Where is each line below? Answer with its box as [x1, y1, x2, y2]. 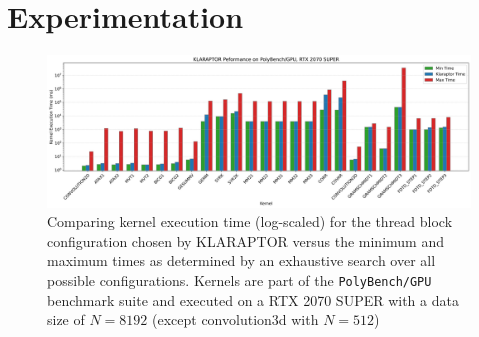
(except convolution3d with [152, 309, 319, 330]
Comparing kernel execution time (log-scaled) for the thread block [47, 211, 453, 232]
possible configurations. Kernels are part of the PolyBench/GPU [47, 269, 432, 290]
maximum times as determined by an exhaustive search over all [47, 250, 436, 271]
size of [47, 309, 85, 330]
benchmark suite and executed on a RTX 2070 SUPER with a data [47, 289, 459, 310]
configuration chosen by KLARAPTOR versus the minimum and [47, 230, 444, 251]
